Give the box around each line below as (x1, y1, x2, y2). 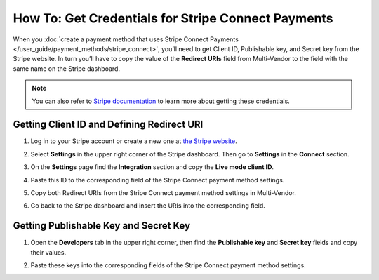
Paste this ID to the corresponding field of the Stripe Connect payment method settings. (30, 175, 285, 184)
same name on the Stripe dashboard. (13, 64, 121, 73)
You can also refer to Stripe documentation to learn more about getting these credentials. (32, 97, 291, 105)
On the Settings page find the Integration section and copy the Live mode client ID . (30, 163, 274, 171)
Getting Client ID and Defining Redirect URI (13, 119, 204, 131)
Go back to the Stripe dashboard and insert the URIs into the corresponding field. (30, 201, 266, 210)
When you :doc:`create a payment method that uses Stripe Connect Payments (13, 35, 239, 44)
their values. (30, 248, 67, 256)
